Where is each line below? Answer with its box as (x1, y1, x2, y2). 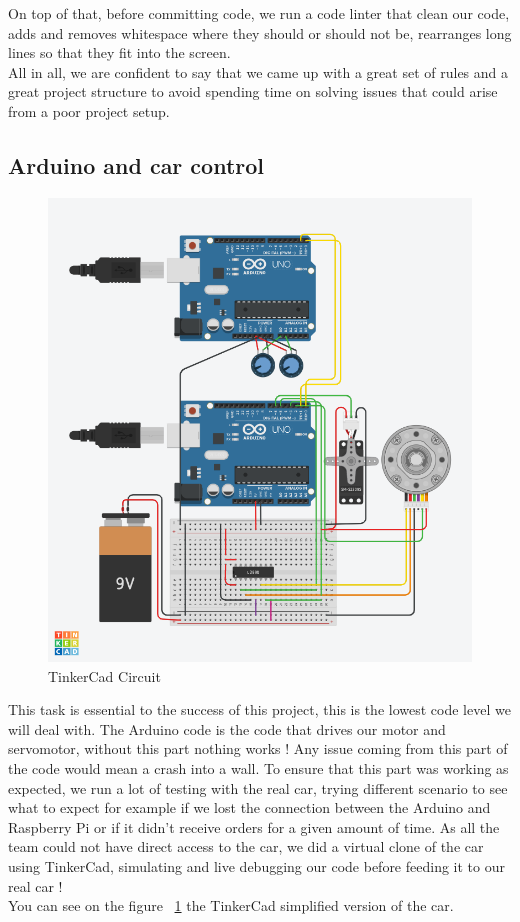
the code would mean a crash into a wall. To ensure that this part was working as (8, 758, 509, 779)
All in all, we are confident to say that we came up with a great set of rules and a (8, 61, 509, 82)
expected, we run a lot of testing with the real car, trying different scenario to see (8, 777, 508, 798)
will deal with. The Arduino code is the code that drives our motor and (8, 718, 446, 739)
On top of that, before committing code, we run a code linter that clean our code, (8, 3, 510, 23)
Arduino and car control (8, 149, 265, 180)
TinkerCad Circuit (48, 665, 161, 686)
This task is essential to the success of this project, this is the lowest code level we (8, 699, 511, 720)
